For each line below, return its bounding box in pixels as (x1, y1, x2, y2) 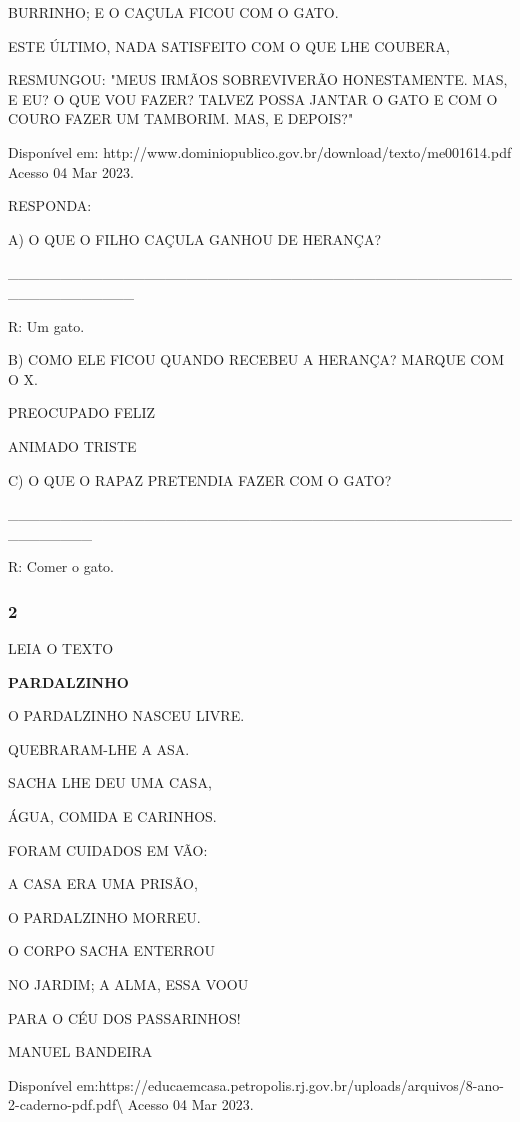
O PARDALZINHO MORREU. (8, 906, 201, 927)
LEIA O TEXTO (8, 638, 114, 659)
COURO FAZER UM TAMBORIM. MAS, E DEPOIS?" (8, 108, 354, 129)
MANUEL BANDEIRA (8, 1041, 153, 1062)
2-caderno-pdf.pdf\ (8, 1094, 124, 1115)
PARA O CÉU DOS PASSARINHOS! (8, 1007, 241, 1028)
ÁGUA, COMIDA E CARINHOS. (8, 806, 217, 827)
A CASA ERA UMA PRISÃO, (8, 873, 198, 894)
